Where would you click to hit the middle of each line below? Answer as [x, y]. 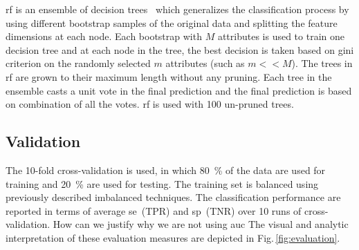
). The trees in [322, 63]
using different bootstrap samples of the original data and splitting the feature [172, 22]
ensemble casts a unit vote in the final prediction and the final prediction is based [179, 90]
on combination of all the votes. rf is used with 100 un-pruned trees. [150, 104]
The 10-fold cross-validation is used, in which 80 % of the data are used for [166, 170]
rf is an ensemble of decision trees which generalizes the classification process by [177, 9]
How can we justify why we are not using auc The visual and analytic [201, 224]
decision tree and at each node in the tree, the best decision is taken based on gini [180, 49]
